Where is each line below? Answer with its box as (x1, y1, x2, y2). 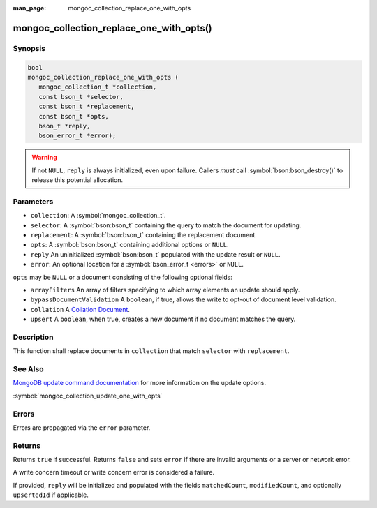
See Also (13, 364, 44, 374)
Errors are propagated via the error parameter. (13, 423, 151, 432)
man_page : (13, 4, 47, 12)
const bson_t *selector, (38, 93, 124, 100)
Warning (31, 154, 57, 162)
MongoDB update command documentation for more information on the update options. (13, 379, 267, 387)
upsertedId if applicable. (13, 491, 89, 499)
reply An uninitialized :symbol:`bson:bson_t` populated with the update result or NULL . (30, 250, 281, 258)
